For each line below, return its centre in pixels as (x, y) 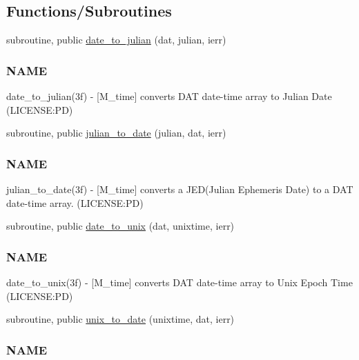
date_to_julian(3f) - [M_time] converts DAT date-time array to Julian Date (169, 96)
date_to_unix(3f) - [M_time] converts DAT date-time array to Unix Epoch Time (179, 282)
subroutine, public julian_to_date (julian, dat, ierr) (116, 133)
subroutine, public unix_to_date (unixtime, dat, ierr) (120, 319)
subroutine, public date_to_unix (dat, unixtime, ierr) (120, 226)
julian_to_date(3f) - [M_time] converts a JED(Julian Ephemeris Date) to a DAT (180, 189)
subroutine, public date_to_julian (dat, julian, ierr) (116, 40)
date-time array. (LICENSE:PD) (75, 202)
